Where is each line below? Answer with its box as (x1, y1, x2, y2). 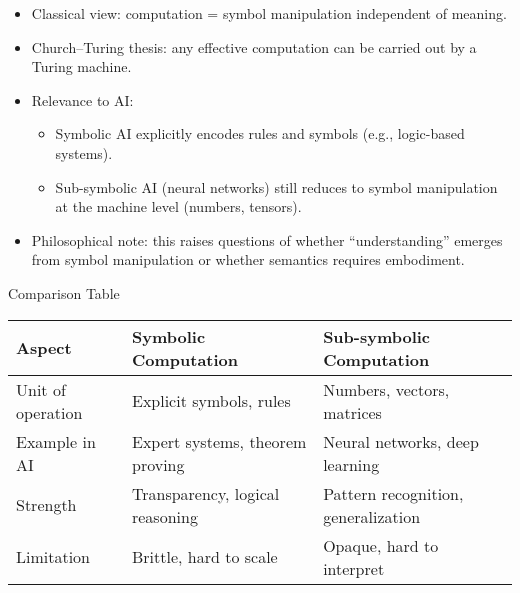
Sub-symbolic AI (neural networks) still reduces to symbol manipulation (55, 176, 498, 197)
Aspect (16, 336, 72, 360)
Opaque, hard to (323, 533, 439, 557)
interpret (323, 556, 385, 580)
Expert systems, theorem (131, 429, 307, 453)
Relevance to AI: (31, 89, 134, 110)
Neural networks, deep (323, 429, 479, 453)
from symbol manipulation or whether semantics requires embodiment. (31, 249, 465, 270)
